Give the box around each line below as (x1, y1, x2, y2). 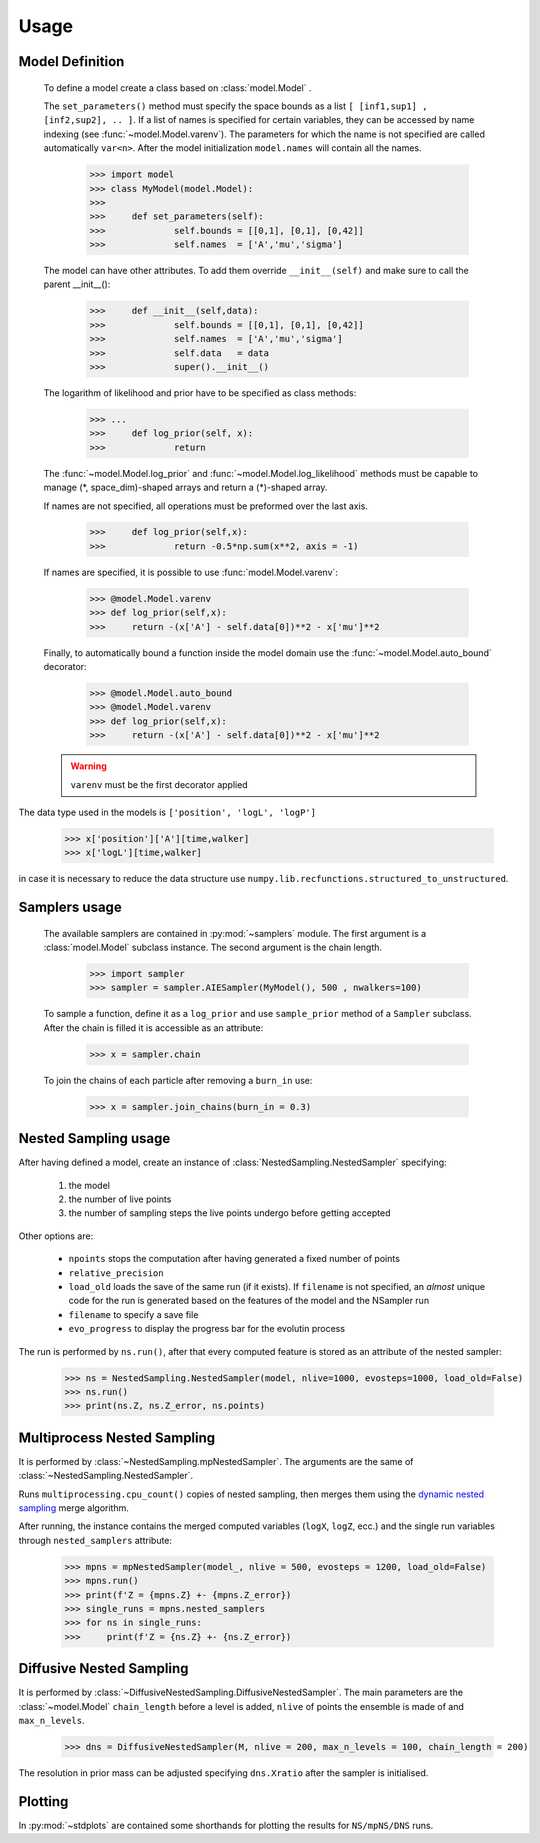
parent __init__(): (43, 278, 111, 290)
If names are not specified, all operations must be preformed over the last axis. (43, 500, 369, 512)
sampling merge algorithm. (18, 1502, 130, 1514)
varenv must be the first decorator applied (70, 778, 249, 790)
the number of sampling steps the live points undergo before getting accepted (68, 1207, 391, 1219)
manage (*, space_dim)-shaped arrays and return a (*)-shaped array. (43, 481, 328, 494)
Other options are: (18, 1230, 94, 1242)
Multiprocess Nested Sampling (18, 1429, 216, 1446)
